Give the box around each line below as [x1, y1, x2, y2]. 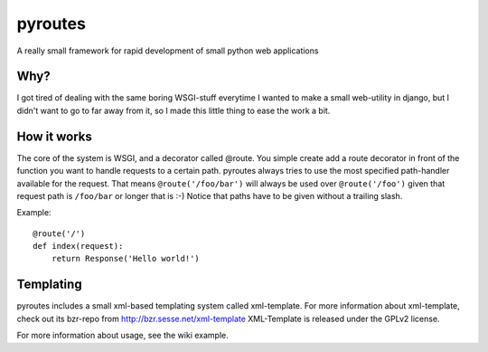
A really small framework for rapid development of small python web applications [16, 45, 319, 56]
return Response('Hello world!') [51, 253, 201, 264]
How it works [16, 128, 92, 144]
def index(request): [33, 241, 124, 252]
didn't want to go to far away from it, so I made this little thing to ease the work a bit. [16, 105, 331, 116]
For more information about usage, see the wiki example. [16, 330, 230, 341]
